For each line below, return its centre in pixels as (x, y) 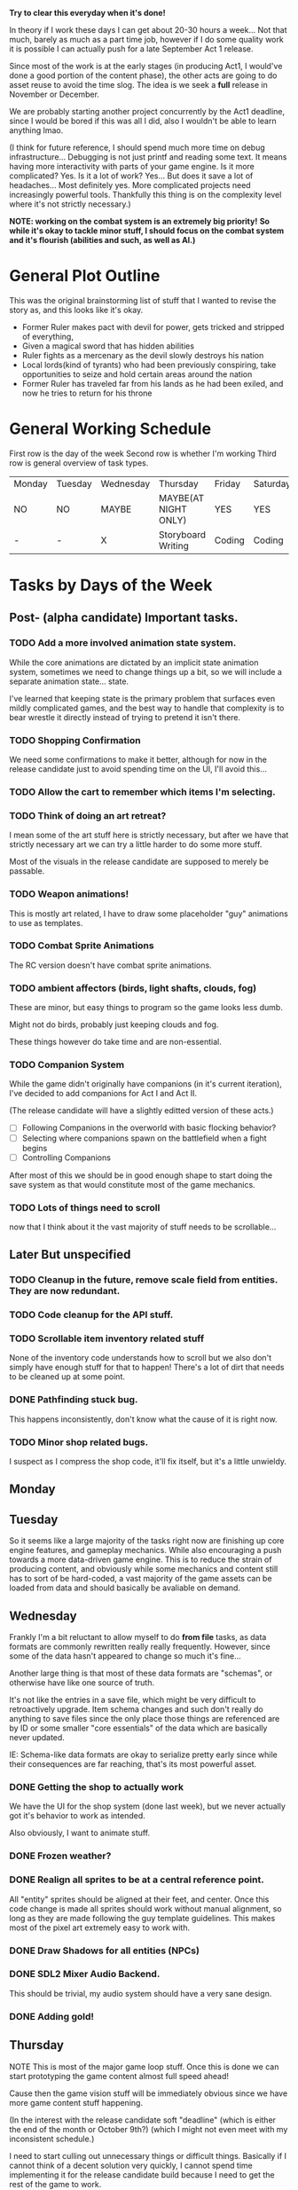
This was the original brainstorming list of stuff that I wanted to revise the (143, 300)
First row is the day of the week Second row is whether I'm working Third (143, 453)
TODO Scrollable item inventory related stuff (107, 1338)
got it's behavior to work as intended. (78, 1816)
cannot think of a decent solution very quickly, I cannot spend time (131, 2165)
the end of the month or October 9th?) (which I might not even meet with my (149, 2129)
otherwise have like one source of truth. (82, 1683)
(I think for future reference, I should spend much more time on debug (137, 147)
